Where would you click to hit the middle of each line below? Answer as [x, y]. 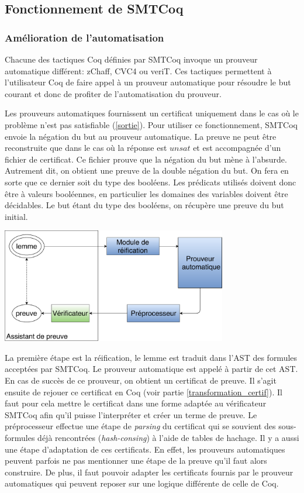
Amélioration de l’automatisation [84, 37]
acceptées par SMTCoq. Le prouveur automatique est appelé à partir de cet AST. [151, 369]
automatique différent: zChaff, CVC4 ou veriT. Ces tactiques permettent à [138, 70]
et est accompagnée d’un [237, 148]
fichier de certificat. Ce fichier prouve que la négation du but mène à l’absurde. [146, 159]
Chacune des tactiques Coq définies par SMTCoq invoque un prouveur [131, 59]
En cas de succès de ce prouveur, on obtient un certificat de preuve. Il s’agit [141, 380]
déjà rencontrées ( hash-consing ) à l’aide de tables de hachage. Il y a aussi [168, 438]
